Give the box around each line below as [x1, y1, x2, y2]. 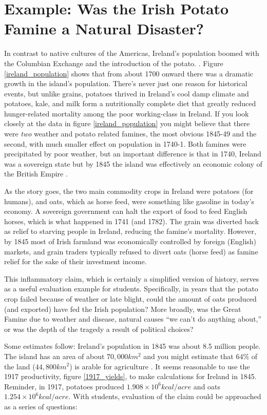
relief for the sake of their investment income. [4, 256, 147, 267]
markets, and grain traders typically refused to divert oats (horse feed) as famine [4, 246, 258, 256]
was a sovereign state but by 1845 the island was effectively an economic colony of [4, 158, 262, 169]
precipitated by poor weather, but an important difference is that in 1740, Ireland [4, 148, 261, 159]
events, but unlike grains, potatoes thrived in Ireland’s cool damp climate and [4, 88, 249, 98]
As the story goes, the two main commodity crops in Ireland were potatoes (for [4, 186, 254, 196]
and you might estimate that [143, 350, 234, 361]
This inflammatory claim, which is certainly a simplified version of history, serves [4, 273, 259, 284]
